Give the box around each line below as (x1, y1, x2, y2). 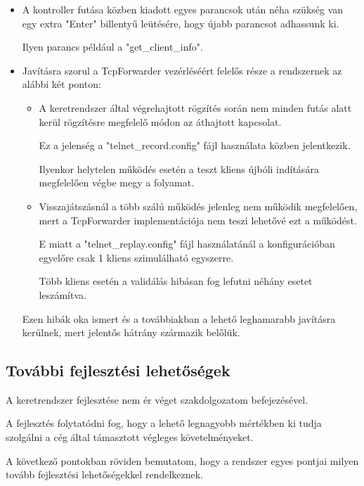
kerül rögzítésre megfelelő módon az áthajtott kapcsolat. (39, 114, 282, 129)
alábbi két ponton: (22, 77, 101, 91)
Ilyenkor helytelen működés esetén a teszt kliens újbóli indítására (39, 161, 319, 176)
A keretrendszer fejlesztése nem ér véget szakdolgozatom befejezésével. (6, 392, 308, 407)
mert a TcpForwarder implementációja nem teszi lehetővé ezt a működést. (39, 212, 357, 227)
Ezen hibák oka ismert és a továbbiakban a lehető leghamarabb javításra (22, 311, 336, 326)
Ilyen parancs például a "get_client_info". (22, 39, 203, 54)
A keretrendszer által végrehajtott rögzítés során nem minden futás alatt (39, 100, 352, 115)
